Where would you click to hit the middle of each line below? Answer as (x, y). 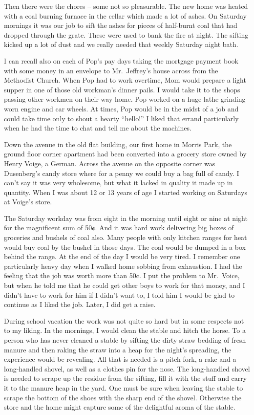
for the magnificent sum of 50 (48, 228)
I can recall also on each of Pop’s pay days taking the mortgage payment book (121, 60)
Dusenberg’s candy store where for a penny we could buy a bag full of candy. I (122, 173)
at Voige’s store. (28, 202)
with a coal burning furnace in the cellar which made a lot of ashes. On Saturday (125, 15)
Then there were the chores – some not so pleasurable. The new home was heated (126, 6)
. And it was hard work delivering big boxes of (164, 228)
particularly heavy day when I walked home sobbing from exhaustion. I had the (123, 266)
